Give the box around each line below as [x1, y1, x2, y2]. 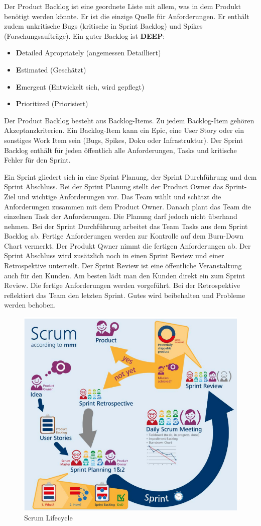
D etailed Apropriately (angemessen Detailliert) [16, 47, 161, 58]
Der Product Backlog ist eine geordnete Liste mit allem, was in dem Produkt [4, 1, 241, 11]
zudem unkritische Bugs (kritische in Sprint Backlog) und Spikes [4, 21, 203, 31]
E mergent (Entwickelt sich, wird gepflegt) [16, 81, 145, 92]
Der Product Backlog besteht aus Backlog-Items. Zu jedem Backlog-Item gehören [4, 115, 254, 125]
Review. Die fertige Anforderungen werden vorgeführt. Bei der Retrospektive [4, 280, 240, 290]
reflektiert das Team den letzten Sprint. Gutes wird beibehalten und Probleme [4, 289, 245, 300]
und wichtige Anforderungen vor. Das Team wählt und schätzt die [18, 191, 221, 201]
